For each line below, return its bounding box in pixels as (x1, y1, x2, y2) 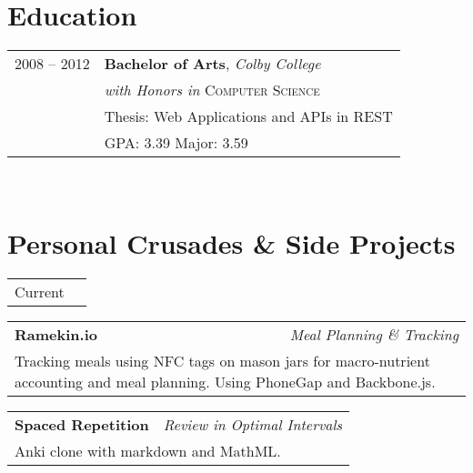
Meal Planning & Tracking (289, 323, 458, 345)
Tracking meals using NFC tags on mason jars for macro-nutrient (15, 349, 430, 371)
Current (15, 280, 65, 302)
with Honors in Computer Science (104, 79, 320, 101)
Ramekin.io (15, 323, 97, 345)
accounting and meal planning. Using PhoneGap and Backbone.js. (15, 370, 436, 392)
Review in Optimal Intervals (163, 413, 343, 435)
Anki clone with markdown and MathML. (15, 439, 281, 461)
